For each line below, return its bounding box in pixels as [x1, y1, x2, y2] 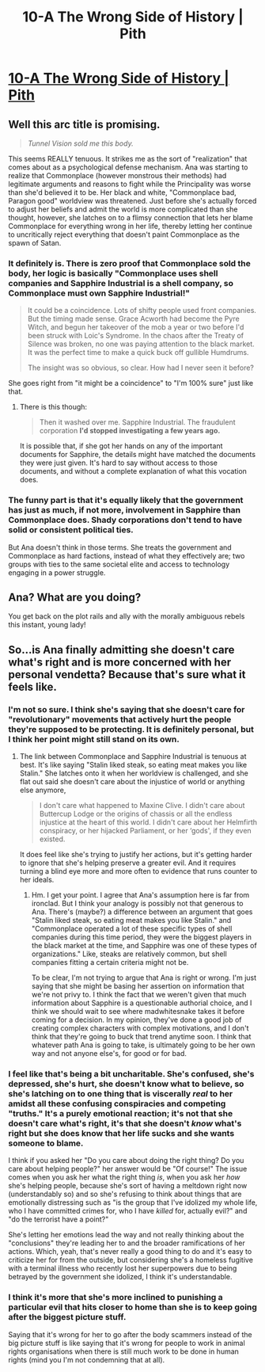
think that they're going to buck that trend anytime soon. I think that [31, 1032, 252, 1042]
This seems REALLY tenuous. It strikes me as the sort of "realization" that [8, 154, 248, 163]
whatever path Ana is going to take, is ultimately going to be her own [31, 1040, 256, 1050]
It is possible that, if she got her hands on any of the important [19, 441, 223, 451]
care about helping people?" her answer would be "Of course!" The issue [8, 1164, 248, 1174]
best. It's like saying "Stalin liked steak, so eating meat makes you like [19, 760, 248, 770]
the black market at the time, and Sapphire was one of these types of [31, 941, 257, 951]
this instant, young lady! [8, 620, 86, 630]
